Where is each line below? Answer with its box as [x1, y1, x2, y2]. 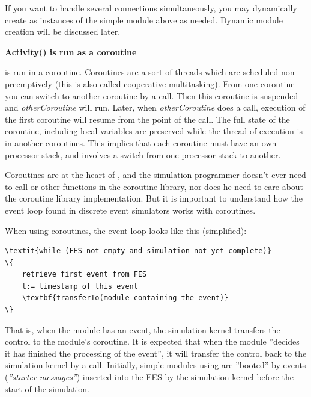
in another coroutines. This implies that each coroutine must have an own [5, 136, 277, 149]
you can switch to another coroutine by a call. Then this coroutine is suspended [5, 89, 298, 102]
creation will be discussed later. [5, 25, 121, 38]
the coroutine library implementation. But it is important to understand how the [5, 192, 303, 205]
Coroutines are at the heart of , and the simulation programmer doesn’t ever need [5, 168, 306, 181]
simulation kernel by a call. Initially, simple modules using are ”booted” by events [5, 359, 306, 371]
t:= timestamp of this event [22, 282, 138, 291]
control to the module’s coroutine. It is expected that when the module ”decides [5, 335, 300, 348]
